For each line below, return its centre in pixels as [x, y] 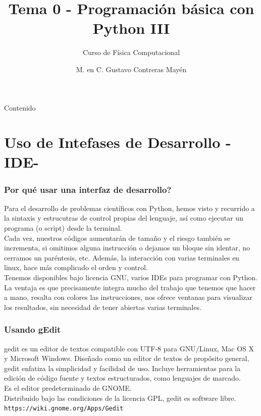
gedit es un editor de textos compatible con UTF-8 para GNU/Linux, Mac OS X [129, 348]
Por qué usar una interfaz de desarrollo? [88, 189]
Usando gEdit [33, 329]
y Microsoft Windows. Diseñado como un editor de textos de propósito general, [127, 358]
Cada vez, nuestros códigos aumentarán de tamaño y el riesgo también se [117, 238]
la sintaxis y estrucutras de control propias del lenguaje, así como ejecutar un [124, 218]
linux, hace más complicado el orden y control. [76, 267]
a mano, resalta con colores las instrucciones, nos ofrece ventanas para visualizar [128, 297]
